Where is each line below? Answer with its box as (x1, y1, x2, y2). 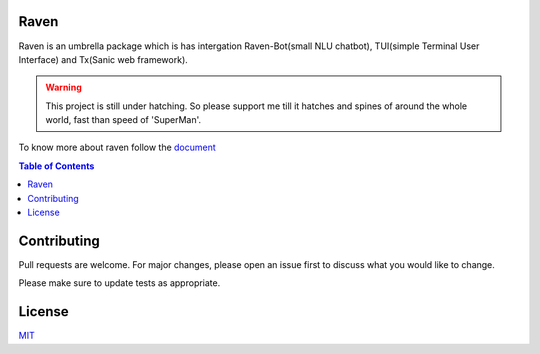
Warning (45, 81, 82, 94)
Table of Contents (18, 160, 95, 172)
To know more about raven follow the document (18, 141, 217, 154)
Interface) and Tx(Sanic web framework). (18, 53, 189, 65)
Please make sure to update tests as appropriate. (18, 277, 221, 289)
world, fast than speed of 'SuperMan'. (45, 114, 202, 126)
